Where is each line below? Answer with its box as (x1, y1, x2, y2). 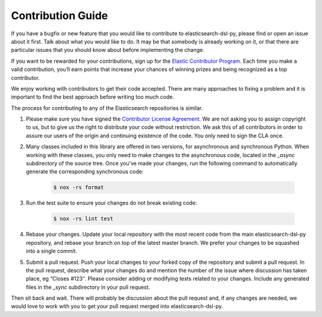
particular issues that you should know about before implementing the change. (11, 47, 205, 54)
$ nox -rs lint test (53, 216, 113, 222)
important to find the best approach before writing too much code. (11, 93, 174, 101)
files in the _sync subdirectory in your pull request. (26, 284, 150, 291)
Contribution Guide (11, 9, 109, 22)
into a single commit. (26, 248, 78, 255)
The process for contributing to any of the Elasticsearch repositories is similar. (11, 104, 203, 112)
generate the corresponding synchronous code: (26, 168, 144, 176)
